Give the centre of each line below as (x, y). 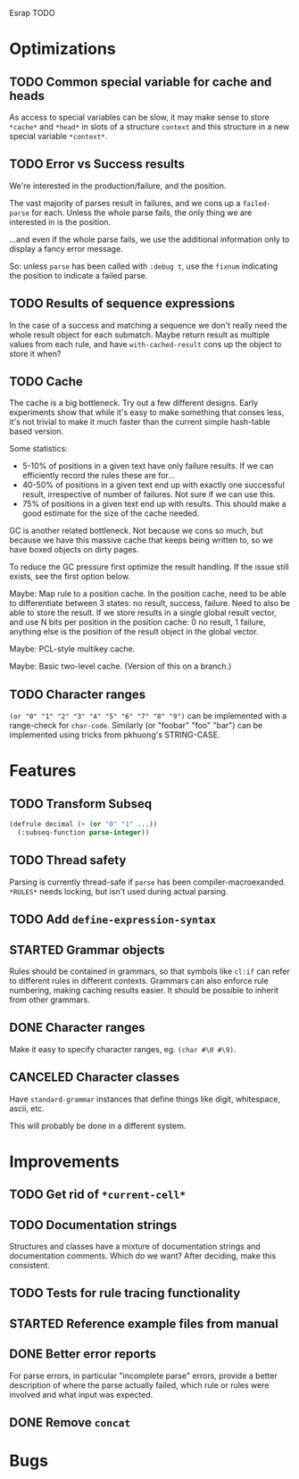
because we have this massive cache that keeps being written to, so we (141, 540)
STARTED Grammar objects (87, 950)
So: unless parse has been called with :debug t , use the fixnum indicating (144, 266)
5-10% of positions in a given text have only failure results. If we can (148, 466)
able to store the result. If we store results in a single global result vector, (143, 613)
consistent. (30, 1266)
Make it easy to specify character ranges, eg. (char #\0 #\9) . (123, 1049)
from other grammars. (50, 1000)
